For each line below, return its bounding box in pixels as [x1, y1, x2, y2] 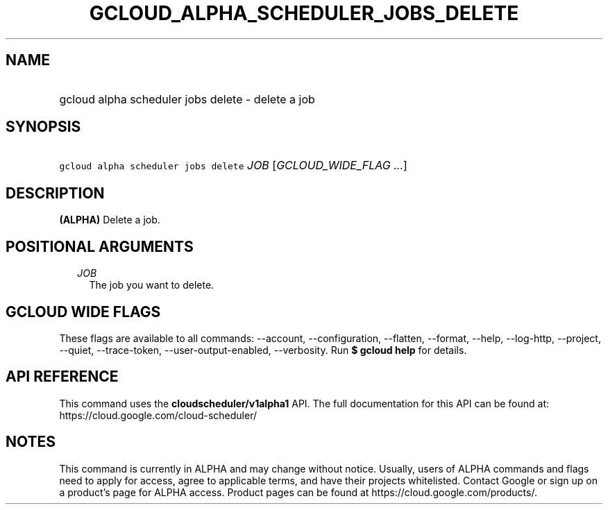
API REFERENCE [6, 368, 119, 386]
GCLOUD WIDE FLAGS [6, 303, 161, 321]
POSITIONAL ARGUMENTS [6, 237, 194, 255]
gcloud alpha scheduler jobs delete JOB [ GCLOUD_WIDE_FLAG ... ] [59, 158, 407, 173]
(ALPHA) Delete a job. [59, 214, 160, 226]
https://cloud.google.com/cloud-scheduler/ [59, 409, 257, 421]
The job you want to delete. [89, 279, 214, 291]
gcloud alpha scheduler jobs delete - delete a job [59, 92, 315, 106]
